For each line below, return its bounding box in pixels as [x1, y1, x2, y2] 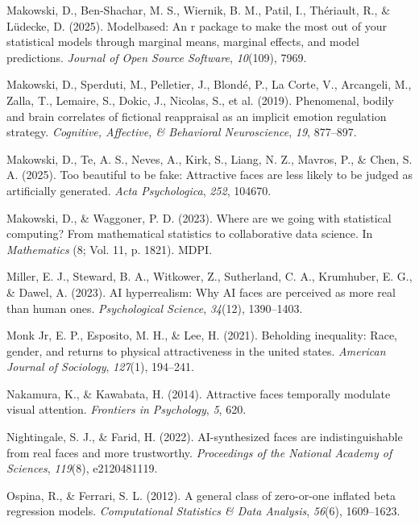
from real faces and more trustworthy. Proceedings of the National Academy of [6, 444, 392, 460]
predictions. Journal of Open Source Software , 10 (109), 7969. [6, 48, 307, 65]
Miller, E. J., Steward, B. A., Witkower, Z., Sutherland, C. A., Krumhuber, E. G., [6, 268, 413, 285]
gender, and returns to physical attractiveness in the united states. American [6, 342, 386, 359]
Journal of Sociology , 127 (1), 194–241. [6, 358, 194, 375]
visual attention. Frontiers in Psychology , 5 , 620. [6, 401, 247, 418]
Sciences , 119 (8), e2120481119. [6, 460, 158, 477]
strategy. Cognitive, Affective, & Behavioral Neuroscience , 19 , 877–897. [6, 123, 357, 140]
